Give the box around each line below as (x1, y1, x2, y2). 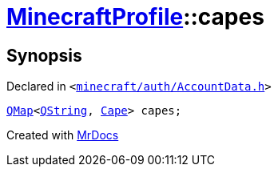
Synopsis (6, 45, 82, 66)
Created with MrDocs (6, 128, 119, 143)
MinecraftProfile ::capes (6, 3, 264, 30)
